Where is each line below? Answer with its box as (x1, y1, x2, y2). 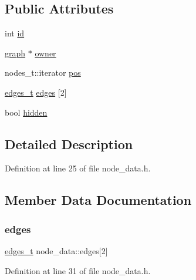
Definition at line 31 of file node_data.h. (5, 264, 151, 276)
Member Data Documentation (5, 191, 192, 209)
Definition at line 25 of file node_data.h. (5, 162, 151, 174)
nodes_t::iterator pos (5, 66, 81, 79)
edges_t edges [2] (5, 86, 67, 98)
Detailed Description (5, 134, 133, 153)
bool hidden (5, 106, 48, 118)
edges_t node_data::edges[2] (5, 244, 108, 257)
